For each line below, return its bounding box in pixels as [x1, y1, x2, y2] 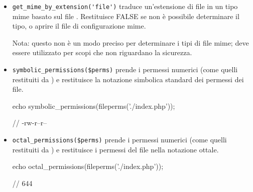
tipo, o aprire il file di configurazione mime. [12, 21, 146, 31]
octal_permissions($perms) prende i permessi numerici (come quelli [12, 134, 227, 145]
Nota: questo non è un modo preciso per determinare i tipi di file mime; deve [12, 37, 249, 48]
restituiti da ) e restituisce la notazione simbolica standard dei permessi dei [12, 74, 244, 84]
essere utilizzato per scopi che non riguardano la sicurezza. [12, 47, 192, 58]
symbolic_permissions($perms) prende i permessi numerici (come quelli [12, 64, 238, 75]
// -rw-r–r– [12, 117, 47, 128]
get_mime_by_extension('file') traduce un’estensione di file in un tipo [12, 1, 238, 11]
